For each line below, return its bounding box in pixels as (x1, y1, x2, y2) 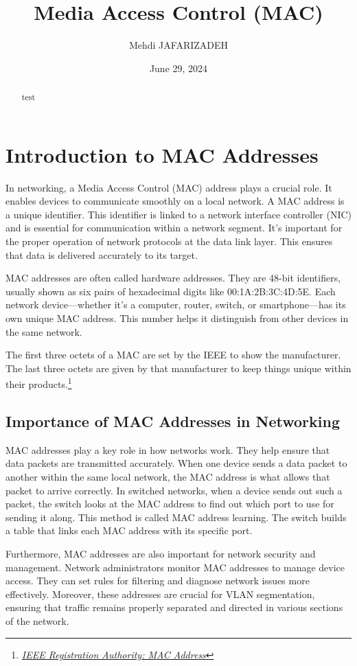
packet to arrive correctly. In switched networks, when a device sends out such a (5, 483, 343, 497)
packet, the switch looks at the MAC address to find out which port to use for (5, 496, 334, 511)
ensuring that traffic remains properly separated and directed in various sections (5, 600, 343, 615)
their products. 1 (5, 375, 72, 391)
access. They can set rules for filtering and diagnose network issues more (5, 573, 310, 588)
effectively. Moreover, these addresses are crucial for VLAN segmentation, (5, 586, 315, 601)
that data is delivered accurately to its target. (5, 247, 198, 262)
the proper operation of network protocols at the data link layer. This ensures (5, 234, 333, 249)
